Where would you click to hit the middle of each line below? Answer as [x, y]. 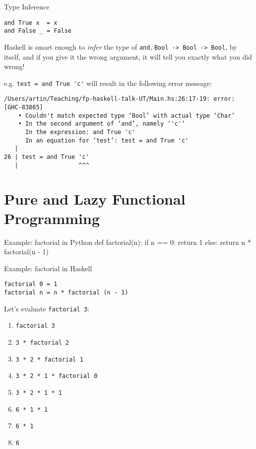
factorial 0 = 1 [31, 284]
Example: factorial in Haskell [48, 268]
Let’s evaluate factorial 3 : [47, 308]
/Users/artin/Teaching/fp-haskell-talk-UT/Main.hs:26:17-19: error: [120, 99]
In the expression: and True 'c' [80, 132]
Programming [52, 218]
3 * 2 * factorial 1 [49, 359]
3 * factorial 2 [42, 343]
